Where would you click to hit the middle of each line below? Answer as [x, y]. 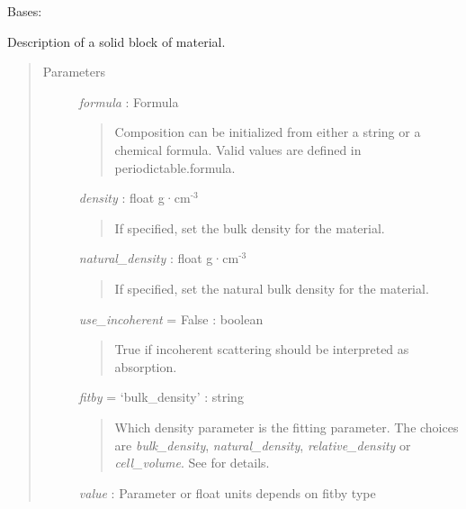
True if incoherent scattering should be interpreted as [262, 349]
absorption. [146, 366]
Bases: [25, 11]
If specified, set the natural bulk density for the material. [272, 288]
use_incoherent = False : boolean [171, 318]
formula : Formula [129, 101]
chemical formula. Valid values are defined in [238, 149]
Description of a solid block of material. [116, 41]
